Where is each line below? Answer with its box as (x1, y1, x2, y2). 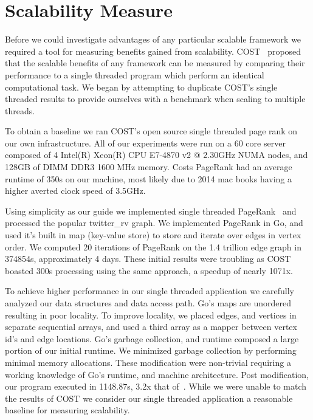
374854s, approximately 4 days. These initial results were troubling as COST (5, 252, 291, 265)
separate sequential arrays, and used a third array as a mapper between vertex (5, 320, 297, 333)
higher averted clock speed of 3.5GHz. (5, 184, 146, 197)
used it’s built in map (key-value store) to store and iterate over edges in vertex (5, 229, 301, 241)
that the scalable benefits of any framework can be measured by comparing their (5, 57, 305, 69)
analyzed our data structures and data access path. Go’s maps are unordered (5, 297, 291, 309)
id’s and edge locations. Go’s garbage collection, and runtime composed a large (5, 332, 299, 345)
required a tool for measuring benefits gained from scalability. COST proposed (5, 44, 301, 57)
